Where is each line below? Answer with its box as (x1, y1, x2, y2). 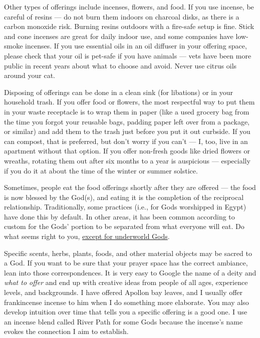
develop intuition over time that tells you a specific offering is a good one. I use (4, 306, 247, 317)
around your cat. (4, 70, 55, 80)
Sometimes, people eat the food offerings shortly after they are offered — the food (4, 182, 256, 192)
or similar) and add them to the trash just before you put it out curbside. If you (4, 126, 250, 136)
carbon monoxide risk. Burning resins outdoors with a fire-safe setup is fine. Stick (4, 21, 254, 31)
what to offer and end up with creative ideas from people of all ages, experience (4, 277, 248, 287)
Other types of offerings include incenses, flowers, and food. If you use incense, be (4, 1, 254, 11)
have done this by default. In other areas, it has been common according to (4, 211, 235, 221)
